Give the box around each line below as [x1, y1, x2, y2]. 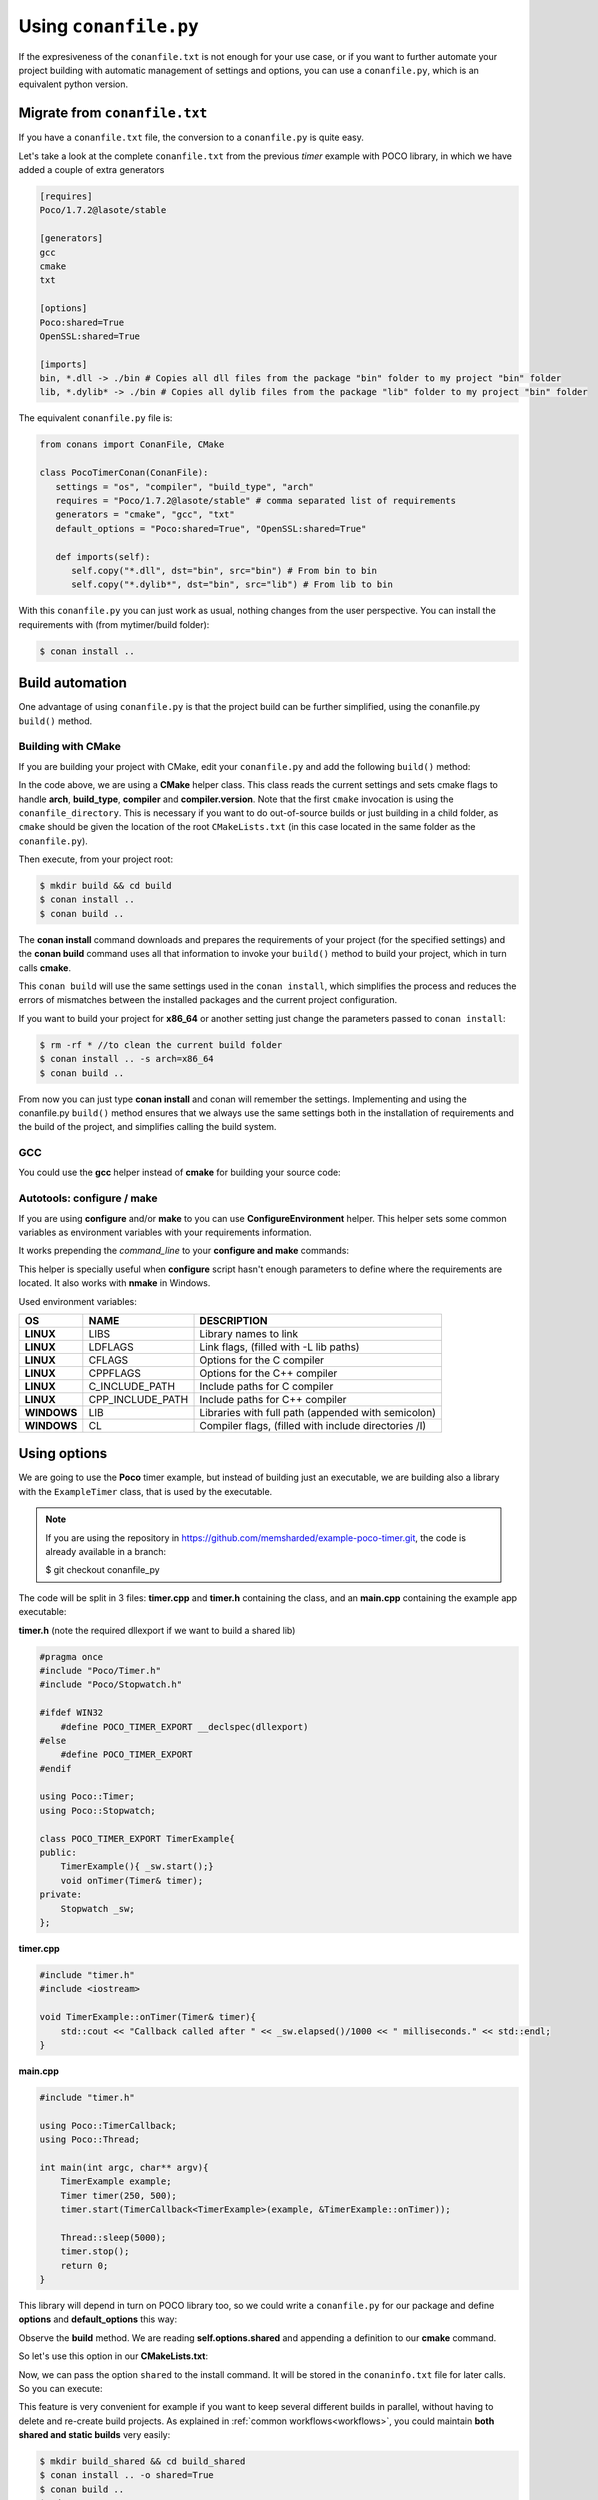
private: [39, 1889, 83, 1900]
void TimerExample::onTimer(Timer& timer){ [39, 2011, 257, 2023]
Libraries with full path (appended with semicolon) [199, 1405, 437, 1419]
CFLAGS [88, 1353, 129, 1367]
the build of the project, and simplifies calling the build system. [18, 1121, 277, 1133]
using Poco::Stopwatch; [39, 1805, 157, 1816]
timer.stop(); [60, 2246, 130, 2257]
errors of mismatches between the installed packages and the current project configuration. [18, 994, 398, 1006]
